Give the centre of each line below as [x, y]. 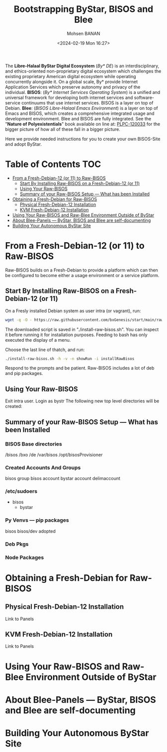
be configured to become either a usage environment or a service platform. [82, 275]
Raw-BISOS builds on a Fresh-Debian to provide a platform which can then [82, 270]
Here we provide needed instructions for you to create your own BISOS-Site [83, 139]
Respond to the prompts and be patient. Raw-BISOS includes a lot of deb [80, 368]
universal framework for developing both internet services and [69, 97]
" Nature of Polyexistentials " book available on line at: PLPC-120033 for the [83, 124]
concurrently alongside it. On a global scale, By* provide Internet [72, 82]
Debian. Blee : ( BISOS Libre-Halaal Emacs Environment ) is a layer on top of [82, 108]
